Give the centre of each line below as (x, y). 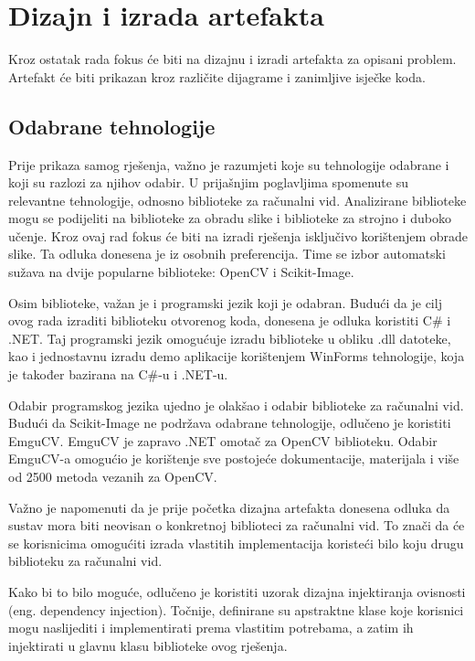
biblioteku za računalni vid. (85, 561)
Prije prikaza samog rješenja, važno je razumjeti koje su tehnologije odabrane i (229, 164)
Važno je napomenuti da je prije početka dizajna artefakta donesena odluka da (229, 507)
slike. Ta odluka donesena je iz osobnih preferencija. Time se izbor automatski (227, 254)
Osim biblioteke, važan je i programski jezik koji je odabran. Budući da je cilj (225, 302)
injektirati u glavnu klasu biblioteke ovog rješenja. (148, 645)
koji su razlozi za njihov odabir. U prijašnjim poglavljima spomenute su (208, 182)
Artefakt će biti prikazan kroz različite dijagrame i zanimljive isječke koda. (217, 76)
